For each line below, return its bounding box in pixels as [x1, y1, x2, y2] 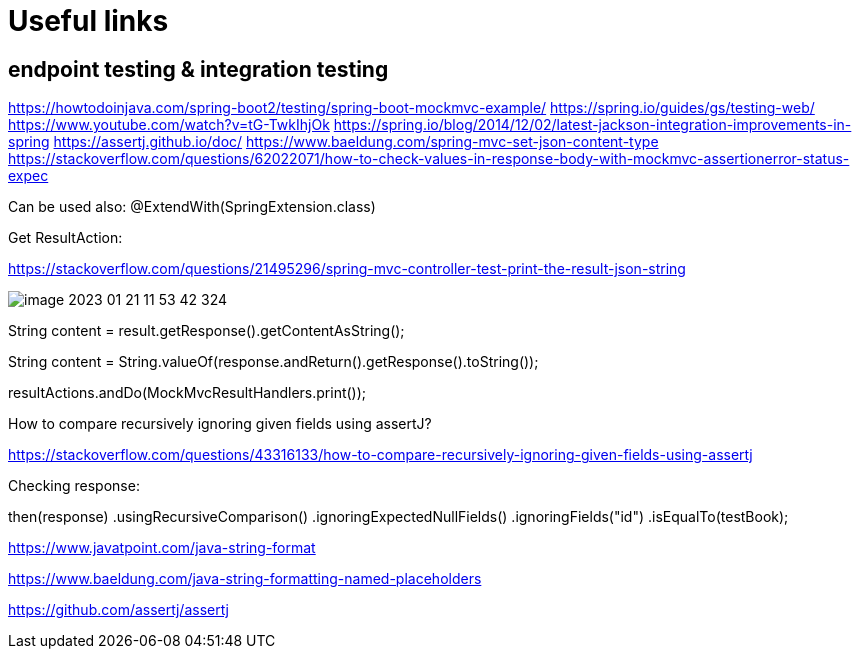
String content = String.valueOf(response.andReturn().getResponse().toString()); [8, 353, 539, 371]
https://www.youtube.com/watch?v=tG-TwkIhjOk [8, 116, 330, 134]
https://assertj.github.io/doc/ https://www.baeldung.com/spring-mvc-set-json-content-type [53, 133, 659, 151]
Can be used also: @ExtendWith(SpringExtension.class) [8, 198, 376, 216]
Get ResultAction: [8, 229, 123, 247]
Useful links [8, 4, 169, 38]
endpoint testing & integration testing [8, 56, 389, 82]
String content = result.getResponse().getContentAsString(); [8, 322, 405, 340]
